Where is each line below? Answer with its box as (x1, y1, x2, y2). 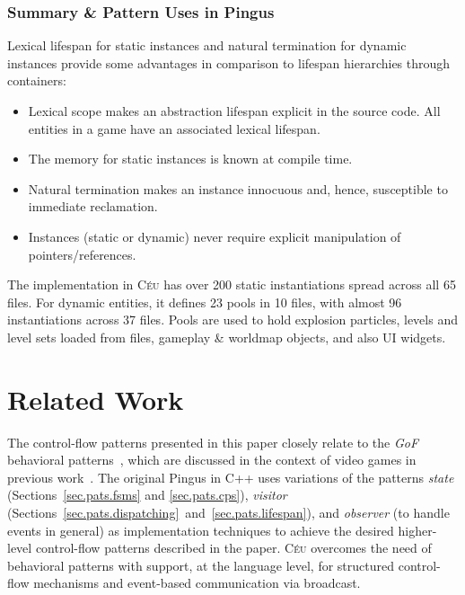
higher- (398, 520, 437, 539)
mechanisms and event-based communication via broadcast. (33, 573, 361, 592)
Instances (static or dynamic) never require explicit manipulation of (28, 226, 401, 245)
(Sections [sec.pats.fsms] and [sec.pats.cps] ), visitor (7, 485, 287, 504)
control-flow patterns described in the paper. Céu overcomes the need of (35, 538, 432, 557)
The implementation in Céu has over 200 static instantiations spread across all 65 (7, 275, 456, 294)
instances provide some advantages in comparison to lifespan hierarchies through (7, 53, 451, 72)
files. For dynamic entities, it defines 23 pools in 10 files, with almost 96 (7, 292, 402, 311)
